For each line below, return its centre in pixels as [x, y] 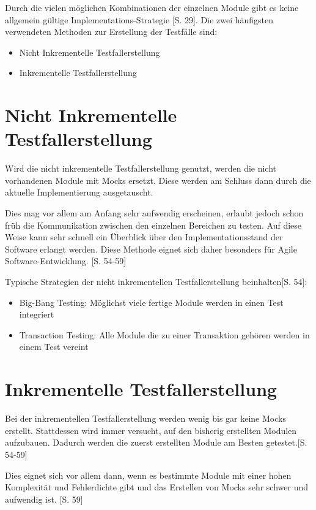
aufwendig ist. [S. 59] [44, 499]
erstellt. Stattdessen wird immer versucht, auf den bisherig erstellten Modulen [151, 430]
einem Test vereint [54, 347]
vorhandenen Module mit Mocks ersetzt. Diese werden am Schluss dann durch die [158, 180]
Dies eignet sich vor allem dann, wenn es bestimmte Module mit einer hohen [148, 475]
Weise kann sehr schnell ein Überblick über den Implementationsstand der [144, 237]
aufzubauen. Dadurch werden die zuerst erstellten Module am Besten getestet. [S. [156, 442]
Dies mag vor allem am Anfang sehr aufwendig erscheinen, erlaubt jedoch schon [154, 213]
